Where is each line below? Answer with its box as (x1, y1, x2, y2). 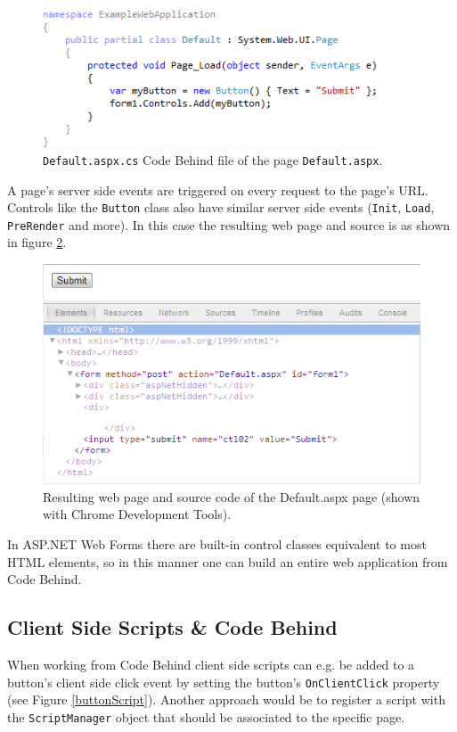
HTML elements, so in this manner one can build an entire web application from (7, 552, 448, 571)
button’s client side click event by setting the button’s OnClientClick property (7, 672, 440, 691)
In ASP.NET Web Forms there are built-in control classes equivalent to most (7, 535, 427, 554)
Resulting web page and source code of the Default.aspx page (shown (43, 487, 420, 506)
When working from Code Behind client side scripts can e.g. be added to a (7, 655, 415, 674)
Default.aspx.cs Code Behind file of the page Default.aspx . (43, 150, 383, 169)
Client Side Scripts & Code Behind (7, 613, 338, 641)
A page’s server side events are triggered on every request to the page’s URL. (7, 180, 428, 199)
